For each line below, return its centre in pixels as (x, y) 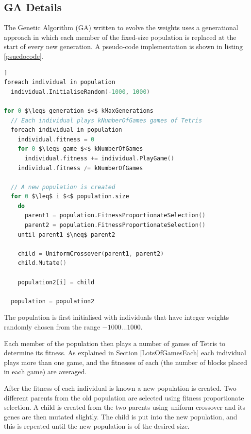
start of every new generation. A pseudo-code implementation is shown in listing (124, 46)
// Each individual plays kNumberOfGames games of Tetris (107, 120)
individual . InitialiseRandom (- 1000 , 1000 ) (80, 92)
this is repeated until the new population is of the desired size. (97, 426)
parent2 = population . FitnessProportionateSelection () (115, 225)
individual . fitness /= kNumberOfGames (80, 168)
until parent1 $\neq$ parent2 (67, 234)
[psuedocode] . (24, 56)
